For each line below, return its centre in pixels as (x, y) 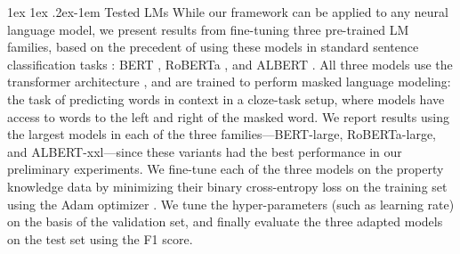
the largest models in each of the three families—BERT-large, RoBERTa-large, (222, 134)
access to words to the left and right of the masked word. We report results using (228, 116)
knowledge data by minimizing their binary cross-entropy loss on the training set (227, 186)
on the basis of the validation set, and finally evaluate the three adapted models (225, 221)
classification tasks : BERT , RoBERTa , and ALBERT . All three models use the (230, 64)
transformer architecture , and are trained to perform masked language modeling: (229, 82)
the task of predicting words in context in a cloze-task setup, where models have (226, 98)
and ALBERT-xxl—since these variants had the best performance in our (205, 151)
